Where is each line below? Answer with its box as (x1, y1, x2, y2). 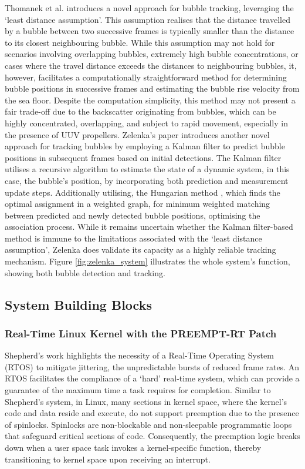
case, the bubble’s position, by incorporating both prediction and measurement (5, 174, 289, 186)
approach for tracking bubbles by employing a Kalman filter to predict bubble (5, 140, 285, 152)
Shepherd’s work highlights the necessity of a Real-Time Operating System (5, 349, 274, 361)
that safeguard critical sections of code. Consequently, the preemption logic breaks (5, 430, 300, 442)
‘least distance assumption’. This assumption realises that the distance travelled (5, 13, 290, 25)
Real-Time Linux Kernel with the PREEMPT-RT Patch (5, 326, 277, 340)
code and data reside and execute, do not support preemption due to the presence (5, 407, 299, 419)
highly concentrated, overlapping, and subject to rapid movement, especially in (5, 116, 288, 129)
